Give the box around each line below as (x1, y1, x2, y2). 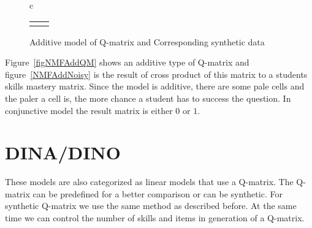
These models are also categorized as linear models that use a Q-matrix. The (5, 175, 294, 188)
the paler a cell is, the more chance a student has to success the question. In (5, 91, 291, 104)
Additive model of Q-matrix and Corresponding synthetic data (29, 35, 265, 48)
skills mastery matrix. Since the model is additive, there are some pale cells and (5, 80, 305, 93)
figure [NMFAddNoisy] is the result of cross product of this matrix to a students (5, 67, 308, 80)
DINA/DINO (5, 140, 121, 165)
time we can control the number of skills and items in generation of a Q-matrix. (5, 211, 305, 224)
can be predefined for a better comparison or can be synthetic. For (32, 187, 283, 200)
